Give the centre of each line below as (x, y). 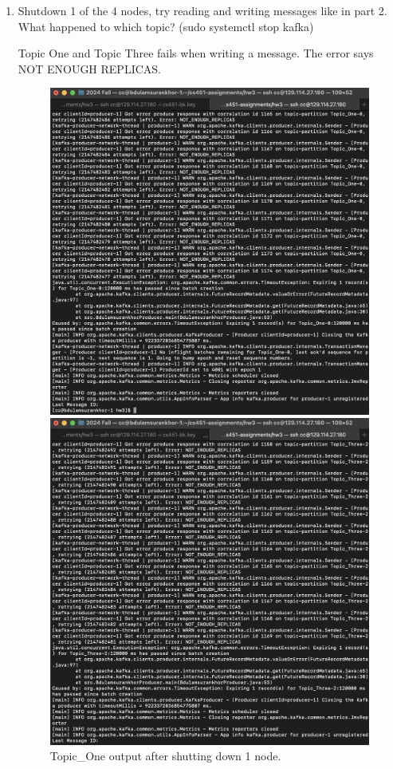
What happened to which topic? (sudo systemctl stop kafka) (166, 26)
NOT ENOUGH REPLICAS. (89, 68)
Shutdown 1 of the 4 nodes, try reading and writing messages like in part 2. (202, 10)
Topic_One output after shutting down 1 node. (165, 756)
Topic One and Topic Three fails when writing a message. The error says (196, 53)
